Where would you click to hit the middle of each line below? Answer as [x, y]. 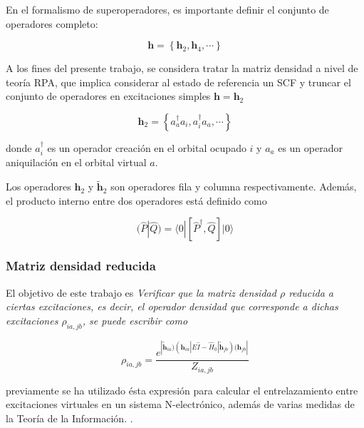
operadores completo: [52, 23]
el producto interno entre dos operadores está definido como [136, 200]
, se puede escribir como [135, 320]
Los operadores [38, 187]
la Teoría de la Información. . [69, 418]
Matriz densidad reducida [81, 266]
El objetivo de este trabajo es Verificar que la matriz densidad [141, 292]
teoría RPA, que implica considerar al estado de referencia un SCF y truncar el [178, 82]
